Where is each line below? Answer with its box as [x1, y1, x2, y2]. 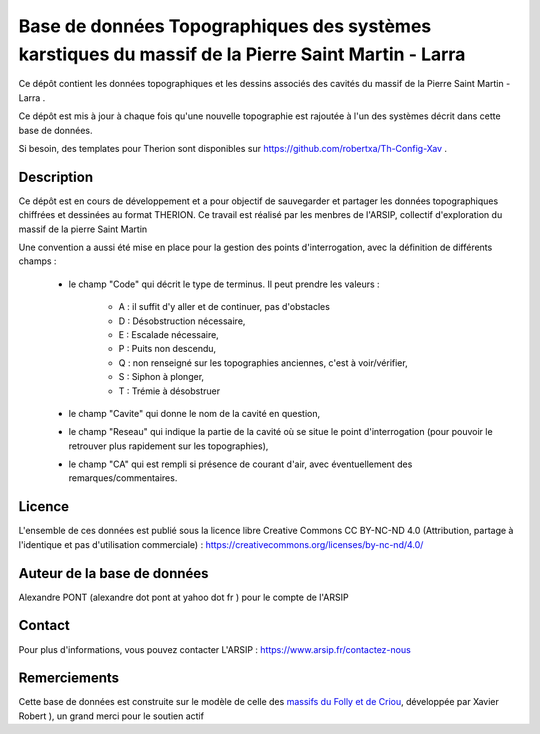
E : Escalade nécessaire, [118, 328, 219, 340]
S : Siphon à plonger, [118, 371, 205, 383]
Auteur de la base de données [18, 565, 209, 582]
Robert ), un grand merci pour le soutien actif [18, 710, 205, 722]
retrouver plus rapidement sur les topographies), [68, 440, 269, 452]
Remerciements [18, 670, 120, 687]
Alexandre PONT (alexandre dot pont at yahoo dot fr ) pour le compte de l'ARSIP [18, 591, 349, 603]
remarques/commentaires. [68, 472, 178, 484]
